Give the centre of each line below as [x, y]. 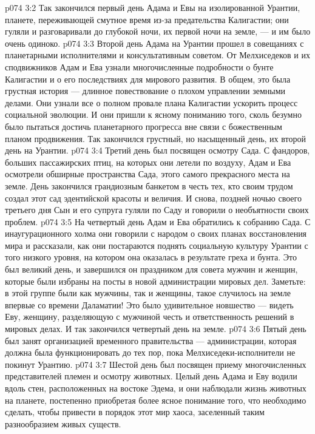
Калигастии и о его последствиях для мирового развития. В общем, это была [148, 79]
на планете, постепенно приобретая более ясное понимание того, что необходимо [156, 400]
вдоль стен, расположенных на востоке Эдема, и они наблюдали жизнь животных [156, 388]
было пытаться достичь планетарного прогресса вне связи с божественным [144, 126]
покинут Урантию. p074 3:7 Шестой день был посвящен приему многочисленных [156, 364]
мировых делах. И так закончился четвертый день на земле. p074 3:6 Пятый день [156, 329]
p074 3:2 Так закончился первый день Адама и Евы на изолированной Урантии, [153, 7]
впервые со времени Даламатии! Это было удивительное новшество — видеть [149, 304]
